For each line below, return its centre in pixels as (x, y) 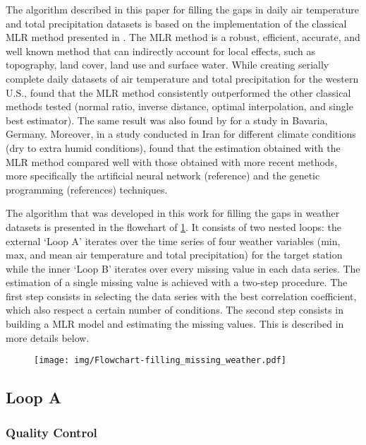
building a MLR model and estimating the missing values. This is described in (175, 324)
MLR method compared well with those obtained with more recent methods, (172, 161)
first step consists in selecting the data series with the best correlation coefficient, (181, 296)
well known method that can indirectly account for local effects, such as (160, 51)
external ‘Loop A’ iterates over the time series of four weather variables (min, (173, 241)
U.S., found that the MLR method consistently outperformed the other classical (178, 92)
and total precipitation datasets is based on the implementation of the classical (176, 23)
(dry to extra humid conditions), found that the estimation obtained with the (173, 147)
